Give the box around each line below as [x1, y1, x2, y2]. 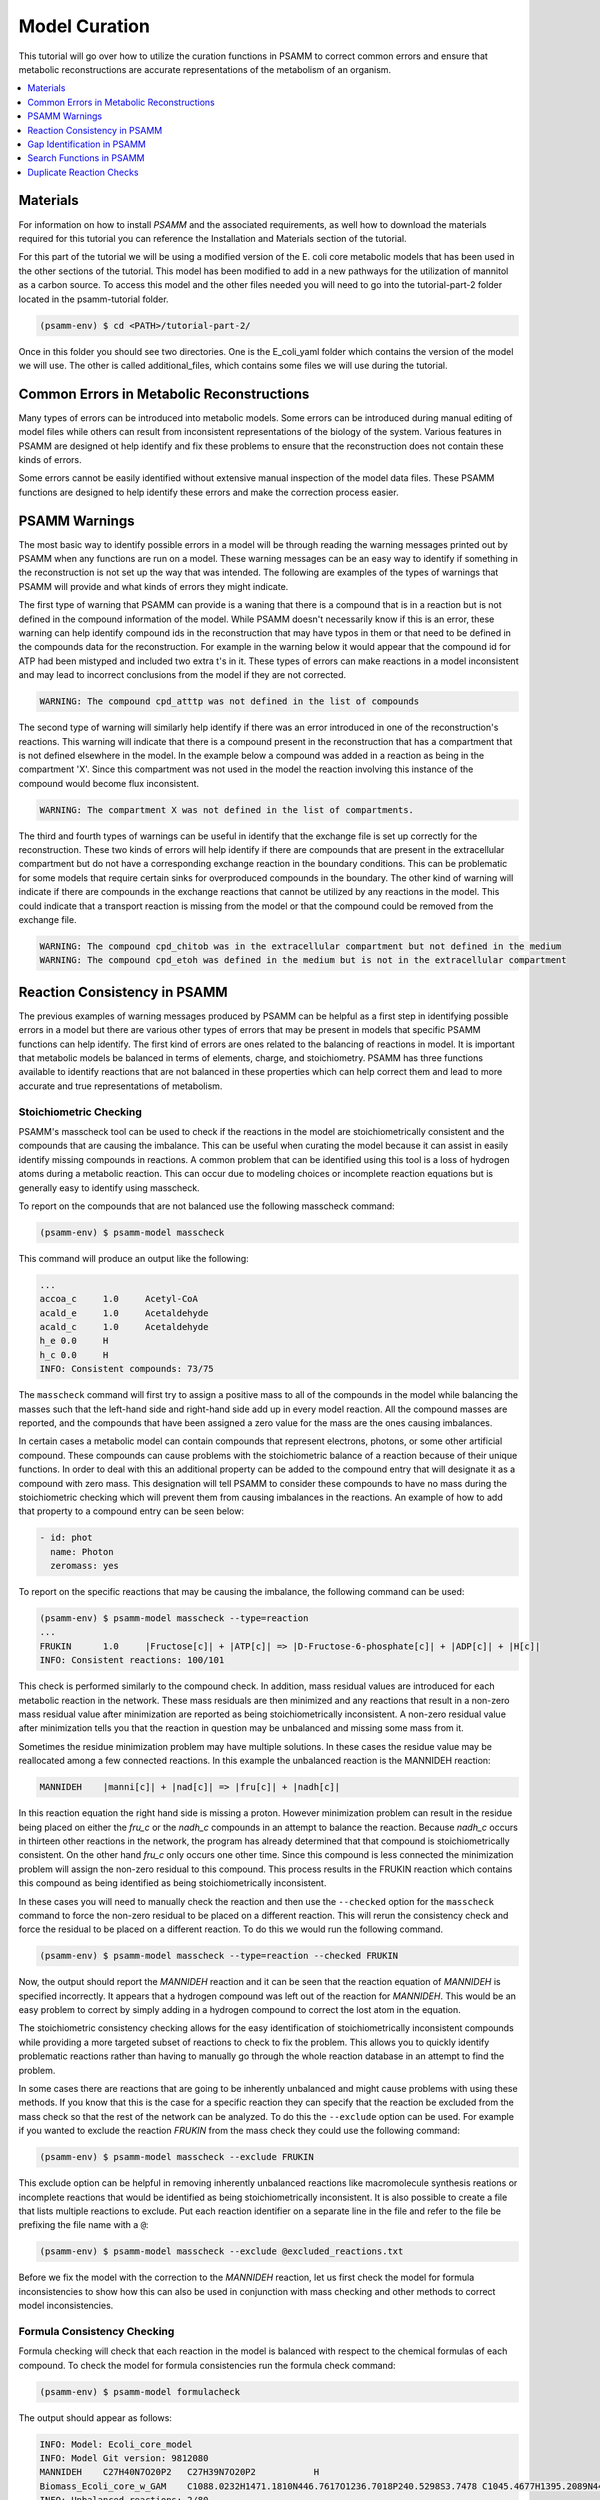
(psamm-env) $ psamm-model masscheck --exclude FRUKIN [39, 2151, 314, 2163]
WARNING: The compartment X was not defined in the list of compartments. [39, 804, 415, 815]
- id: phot [39, 1532, 93, 1544]
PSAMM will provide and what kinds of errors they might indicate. [18, 580, 289, 592]
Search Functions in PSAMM [27, 152, 145, 164]
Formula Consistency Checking [18, 2324, 175, 2338]
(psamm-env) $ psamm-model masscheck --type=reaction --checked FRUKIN [39, 1950, 399, 1962]
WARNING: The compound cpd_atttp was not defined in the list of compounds [39, 696, 420, 707]
